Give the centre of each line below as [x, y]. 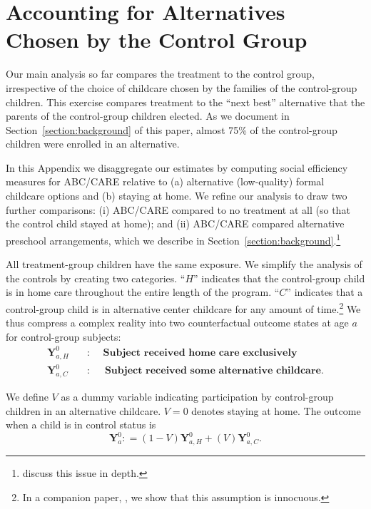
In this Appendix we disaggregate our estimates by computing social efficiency [177, 167]
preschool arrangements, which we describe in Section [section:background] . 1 [173, 239]
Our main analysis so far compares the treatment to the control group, [160, 74]
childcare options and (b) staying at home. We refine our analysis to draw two [177, 196]
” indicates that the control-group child [279, 278]
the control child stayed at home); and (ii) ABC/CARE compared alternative [175, 223]
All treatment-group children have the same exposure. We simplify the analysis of [184, 264]
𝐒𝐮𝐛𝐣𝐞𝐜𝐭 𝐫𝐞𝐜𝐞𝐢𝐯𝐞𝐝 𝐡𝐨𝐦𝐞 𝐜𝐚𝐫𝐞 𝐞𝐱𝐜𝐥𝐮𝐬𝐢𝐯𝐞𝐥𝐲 [200, 353]
